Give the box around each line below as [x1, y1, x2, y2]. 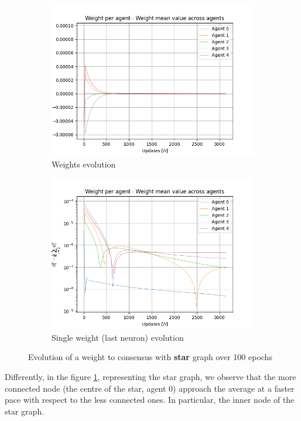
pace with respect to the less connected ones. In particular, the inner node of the [5, 393, 295, 406]
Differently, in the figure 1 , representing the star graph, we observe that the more [5, 370, 296, 382]
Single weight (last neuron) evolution [52, 331, 184, 343]
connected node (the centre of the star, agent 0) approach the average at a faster [5, 382, 295, 394]
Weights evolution [52, 158, 116, 170]
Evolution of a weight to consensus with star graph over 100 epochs [28, 351, 272, 363]
